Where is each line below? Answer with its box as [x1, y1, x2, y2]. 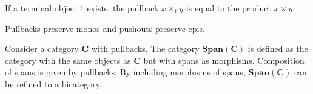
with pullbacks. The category [91, 42, 200, 55]
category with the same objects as [5, 54, 131, 66]
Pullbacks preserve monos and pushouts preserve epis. [5, 22, 205, 34]
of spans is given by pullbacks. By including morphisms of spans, [5, 66, 246, 78]
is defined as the [247, 42, 308, 55]
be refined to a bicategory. [5, 77, 102, 90]
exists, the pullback [87, 2, 159, 14]
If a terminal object [5, 2, 78, 14]
